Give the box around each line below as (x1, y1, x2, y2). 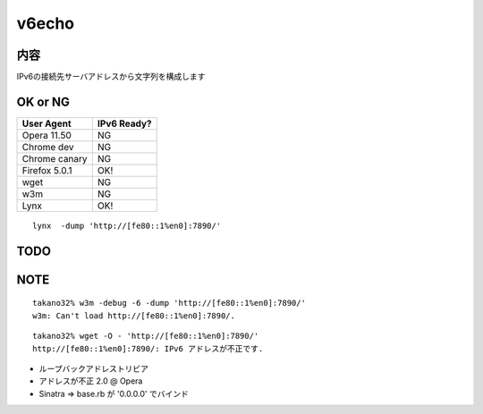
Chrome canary (21, 152, 89, 165)
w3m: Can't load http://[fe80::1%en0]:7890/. (32, 310, 236, 321)
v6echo (16, 13, 75, 33)
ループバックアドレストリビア (38, 363, 149, 374)
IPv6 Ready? (97, 117, 152, 130)
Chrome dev (21, 140, 74, 153)
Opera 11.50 (21, 129, 72, 141)
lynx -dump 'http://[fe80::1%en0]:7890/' (32, 220, 222, 231)
